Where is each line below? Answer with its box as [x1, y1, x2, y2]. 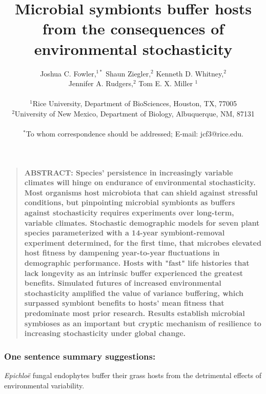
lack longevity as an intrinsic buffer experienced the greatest [24, 267, 243, 278]
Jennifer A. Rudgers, [68, 78, 133, 89]
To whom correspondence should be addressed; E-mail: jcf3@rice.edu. [26, 128, 243, 139]
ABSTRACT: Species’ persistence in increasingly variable [24, 167, 233, 178]
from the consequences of [42, 18, 224, 39]
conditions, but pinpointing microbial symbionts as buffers [24, 197, 235, 208]
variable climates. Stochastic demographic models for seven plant [24, 217, 260, 228]
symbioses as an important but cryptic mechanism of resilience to [24, 318, 261, 328]
